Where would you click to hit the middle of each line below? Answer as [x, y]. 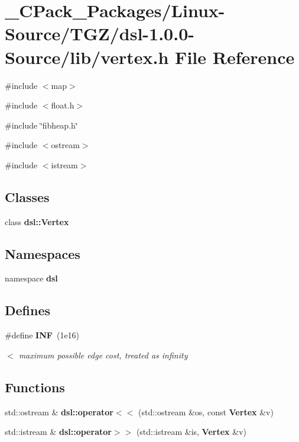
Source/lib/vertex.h [87, 57]
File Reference [235, 57]
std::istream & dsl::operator [58, 432]
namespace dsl [31, 278]
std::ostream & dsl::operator [59, 411]
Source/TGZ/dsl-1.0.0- [100, 33]
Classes [27, 196]
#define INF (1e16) [42, 335]
